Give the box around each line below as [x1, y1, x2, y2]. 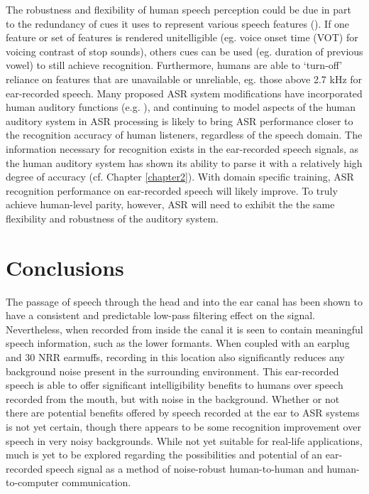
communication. [62, 475, 131, 490]
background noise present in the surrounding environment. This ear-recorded [6, 363, 339, 378]
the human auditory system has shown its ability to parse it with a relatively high [6, 155, 363, 170]
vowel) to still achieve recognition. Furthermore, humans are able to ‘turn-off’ [6, 58, 343, 73]
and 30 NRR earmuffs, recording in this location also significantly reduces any [6, 350, 345, 364]
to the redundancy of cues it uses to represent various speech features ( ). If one [6, 16, 350, 31]
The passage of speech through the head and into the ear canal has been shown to [6, 294, 363, 308]
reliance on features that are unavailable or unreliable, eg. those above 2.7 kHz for [6, 71, 363, 86]
